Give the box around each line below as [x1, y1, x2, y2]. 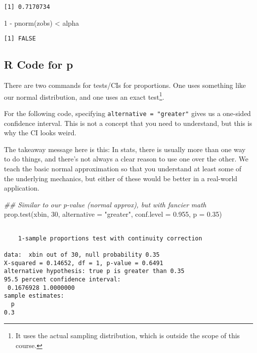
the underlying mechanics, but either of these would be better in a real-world [4, 173, 238, 183]
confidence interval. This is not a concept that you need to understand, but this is [4, 118, 253, 128]
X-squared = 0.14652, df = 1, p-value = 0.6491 [4, 259, 164, 267]
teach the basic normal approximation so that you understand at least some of [4, 163, 242, 173]
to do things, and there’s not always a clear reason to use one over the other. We [4, 154, 249, 164]
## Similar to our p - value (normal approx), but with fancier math [4, 199, 207, 209]
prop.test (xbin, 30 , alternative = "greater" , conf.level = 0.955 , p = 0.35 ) [4, 209, 222, 219]
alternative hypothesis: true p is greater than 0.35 [4, 268, 185, 275]
